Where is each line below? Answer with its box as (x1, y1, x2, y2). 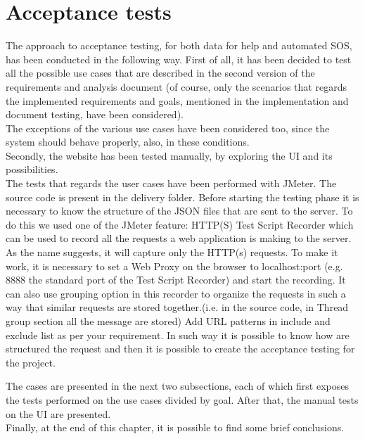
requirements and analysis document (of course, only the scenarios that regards (6, 79, 347, 94)
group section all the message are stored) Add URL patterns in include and (6, 314, 331, 328)
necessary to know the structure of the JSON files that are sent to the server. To (6, 203, 353, 218)
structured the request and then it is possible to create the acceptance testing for (6, 341, 355, 356)
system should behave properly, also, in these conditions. (6, 134, 250, 149)
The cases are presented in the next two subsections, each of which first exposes (6, 378, 349, 393)
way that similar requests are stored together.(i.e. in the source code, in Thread (6, 300, 349, 314)
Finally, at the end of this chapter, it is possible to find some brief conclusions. (6, 420, 345, 435)
